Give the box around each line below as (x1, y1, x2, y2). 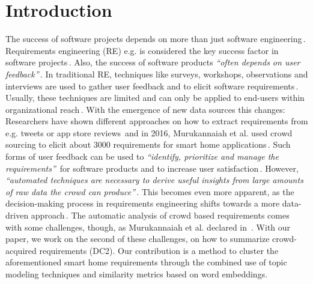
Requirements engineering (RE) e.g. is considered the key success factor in (5, 44, 279, 56)
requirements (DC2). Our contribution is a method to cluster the (39, 244, 279, 256)
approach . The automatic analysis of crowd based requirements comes (31, 209, 290, 222)
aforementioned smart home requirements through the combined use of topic (5, 256, 287, 268)
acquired (5, 244, 37, 256)
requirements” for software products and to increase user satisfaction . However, (5, 162, 299, 174)
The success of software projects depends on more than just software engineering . (5, 32, 306, 45)
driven (5, 209, 29, 222)
